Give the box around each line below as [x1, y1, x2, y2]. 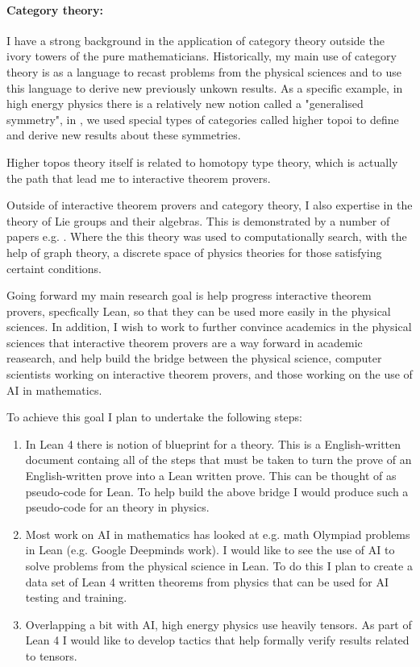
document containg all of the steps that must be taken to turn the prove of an [25, 451, 412, 468]
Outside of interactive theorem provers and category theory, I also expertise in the [6, 197, 413, 213]
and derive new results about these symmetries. [6, 126, 241, 143]
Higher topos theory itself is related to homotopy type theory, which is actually [6, 153, 398, 170]
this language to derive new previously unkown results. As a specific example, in [6, 79, 403, 96]
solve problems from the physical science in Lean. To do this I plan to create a [25, 557, 413, 574]
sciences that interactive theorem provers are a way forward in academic [6, 333, 363, 350]
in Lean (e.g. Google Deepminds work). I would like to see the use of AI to [25, 541, 395, 558]
